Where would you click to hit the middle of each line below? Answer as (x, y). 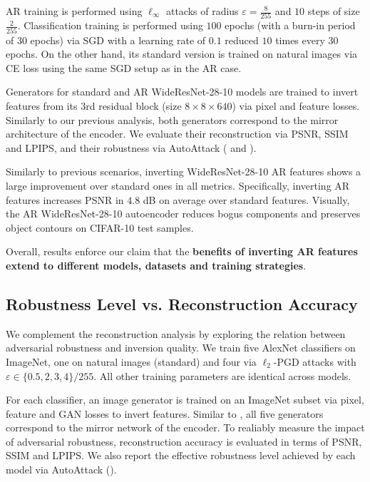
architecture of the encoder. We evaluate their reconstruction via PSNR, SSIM (177, 134)
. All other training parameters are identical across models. (222, 375)
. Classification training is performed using (110, 25)
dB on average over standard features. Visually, (246, 199)
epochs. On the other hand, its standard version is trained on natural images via (182, 54)
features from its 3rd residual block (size (94, 106)
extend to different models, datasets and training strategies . (156, 265)
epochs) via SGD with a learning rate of (118, 40)
